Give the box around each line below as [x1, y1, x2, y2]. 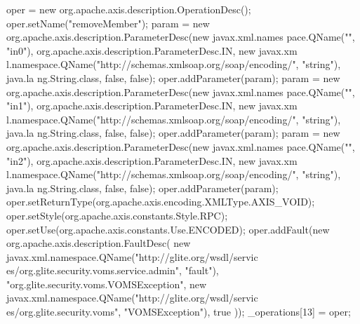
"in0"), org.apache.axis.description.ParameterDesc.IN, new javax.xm [6, 43, 298, 58]
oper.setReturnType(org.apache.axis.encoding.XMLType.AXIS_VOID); [6, 194, 315, 209]
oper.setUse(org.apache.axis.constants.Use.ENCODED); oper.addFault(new [6, 222, 330, 236]
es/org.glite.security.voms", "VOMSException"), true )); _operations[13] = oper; [6, 304, 351, 319]
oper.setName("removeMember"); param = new [6, 15, 210, 30]
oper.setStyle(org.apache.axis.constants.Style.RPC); [6, 208, 228, 222]
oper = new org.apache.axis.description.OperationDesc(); [6, 2, 251, 16]
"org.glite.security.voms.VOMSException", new [6, 276, 207, 291]
